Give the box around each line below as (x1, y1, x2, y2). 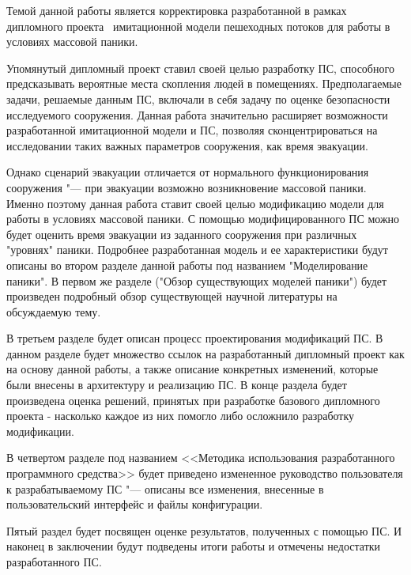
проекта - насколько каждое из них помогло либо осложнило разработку (6, 407, 355, 424)
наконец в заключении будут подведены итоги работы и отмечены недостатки (6, 538, 381, 554)
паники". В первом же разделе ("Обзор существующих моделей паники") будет (6, 272, 387, 289)
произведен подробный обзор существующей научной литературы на (6, 288, 337, 305)
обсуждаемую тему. (6, 303, 101, 320)
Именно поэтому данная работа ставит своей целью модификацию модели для (6, 195, 384, 211)
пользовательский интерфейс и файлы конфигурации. (6, 496, 263, 513)
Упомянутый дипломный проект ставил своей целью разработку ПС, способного (6, 59, 394, 76)
